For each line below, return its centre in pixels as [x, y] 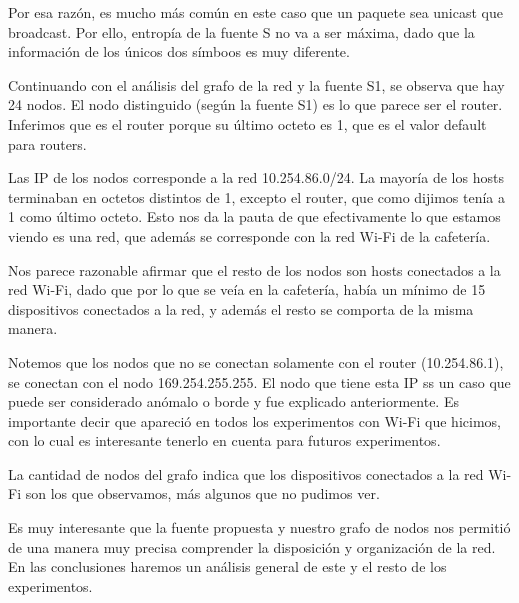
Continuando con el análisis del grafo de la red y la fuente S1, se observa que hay [256, 84]
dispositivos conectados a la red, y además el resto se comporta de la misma [241, 308]
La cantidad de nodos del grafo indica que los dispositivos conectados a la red [246, 473]
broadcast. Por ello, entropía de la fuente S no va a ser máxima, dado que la [241, 31]
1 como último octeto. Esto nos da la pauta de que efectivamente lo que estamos [254, 216]
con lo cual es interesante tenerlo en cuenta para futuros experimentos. [224, 440]
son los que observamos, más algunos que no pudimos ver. [202, 493]
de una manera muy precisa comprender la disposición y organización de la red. [252, 546]
